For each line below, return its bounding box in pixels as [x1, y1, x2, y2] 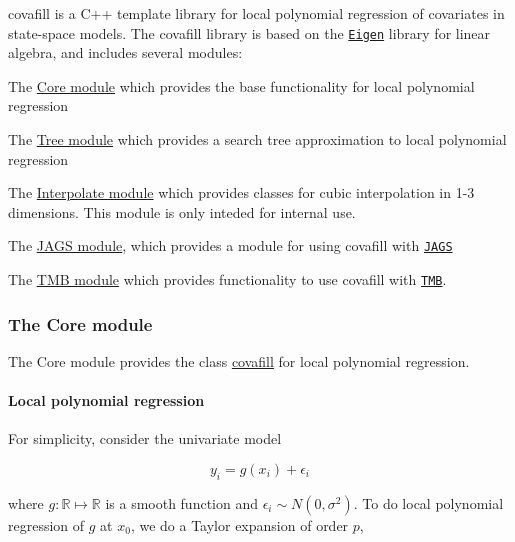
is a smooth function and [105, 492, 259, 513]
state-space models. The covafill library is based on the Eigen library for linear [8, 22, 491, 43]
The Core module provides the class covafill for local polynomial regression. [8, 350, 470, 371]
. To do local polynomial [353, 492, 504, 513]
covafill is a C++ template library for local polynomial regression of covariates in [8, 3, 505, 23]
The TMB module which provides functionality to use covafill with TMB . [8, 269, 447, 290]
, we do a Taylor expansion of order [130, 514, 349, 535]
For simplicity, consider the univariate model [8, 428, 282, 449]
